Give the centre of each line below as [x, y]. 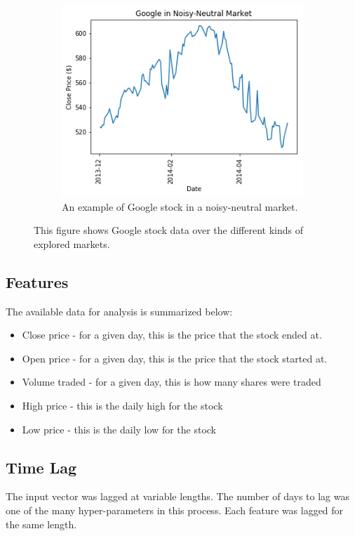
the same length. [41, 524]
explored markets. [72, 243]
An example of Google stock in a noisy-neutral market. [180, 206]
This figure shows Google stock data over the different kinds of [169, 230]
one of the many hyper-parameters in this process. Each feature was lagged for [175, 510]
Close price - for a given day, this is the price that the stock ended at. [172, 335]
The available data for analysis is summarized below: [119, 311]
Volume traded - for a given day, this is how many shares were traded [172, 382]
